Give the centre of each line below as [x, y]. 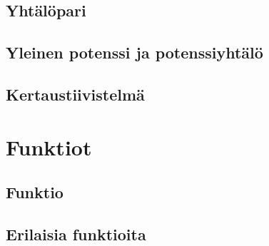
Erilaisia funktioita [76, 234]
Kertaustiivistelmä [75, 94]
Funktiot [49, 147]
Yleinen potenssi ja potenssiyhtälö [134, 52]
